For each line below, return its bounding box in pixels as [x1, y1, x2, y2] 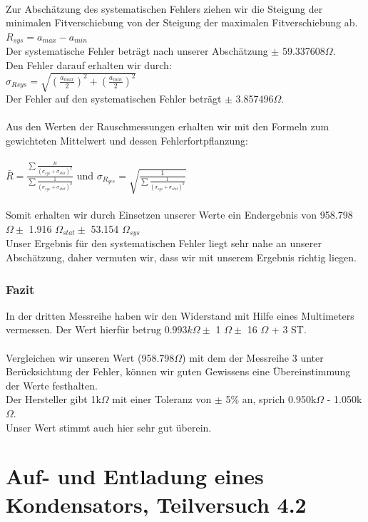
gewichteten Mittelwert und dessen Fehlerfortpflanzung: [6, 132, 248, 147]
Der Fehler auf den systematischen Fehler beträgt [6, 90, 222, 105]
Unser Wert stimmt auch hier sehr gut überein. [6, 419, 212, 434]
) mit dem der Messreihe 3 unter [182, 350, 324, 365]
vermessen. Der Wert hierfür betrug [6, 322, 161, 337]
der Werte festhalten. [6, 377, 98, 392]
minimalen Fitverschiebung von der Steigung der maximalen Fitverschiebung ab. [6, 15, 358, 30]
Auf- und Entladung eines [6, 461, 264, 491]
